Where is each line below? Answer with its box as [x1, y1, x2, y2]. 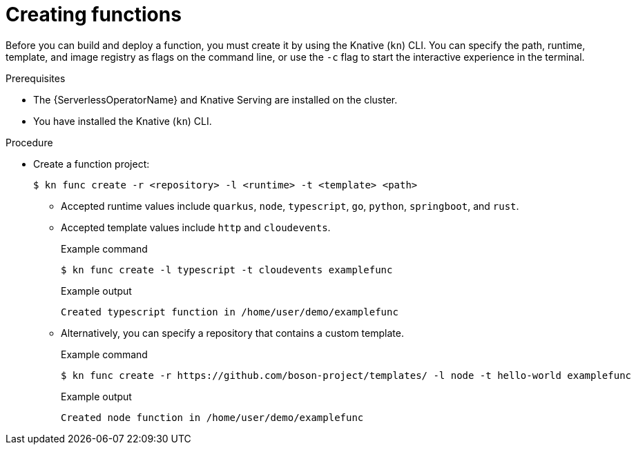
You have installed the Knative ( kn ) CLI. [33, 115, 212, 127]
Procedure [6, 136, 53, 148]
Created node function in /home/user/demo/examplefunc [61, 411, 364, 423]
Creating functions [6, 3, 182, 26]
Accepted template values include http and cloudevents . [61, 221, 331, 233]
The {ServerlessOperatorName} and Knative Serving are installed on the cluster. [33, 93, 398, 106]
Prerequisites [6, 72, 66, 84]
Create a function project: [33, 157, 150, 170]
